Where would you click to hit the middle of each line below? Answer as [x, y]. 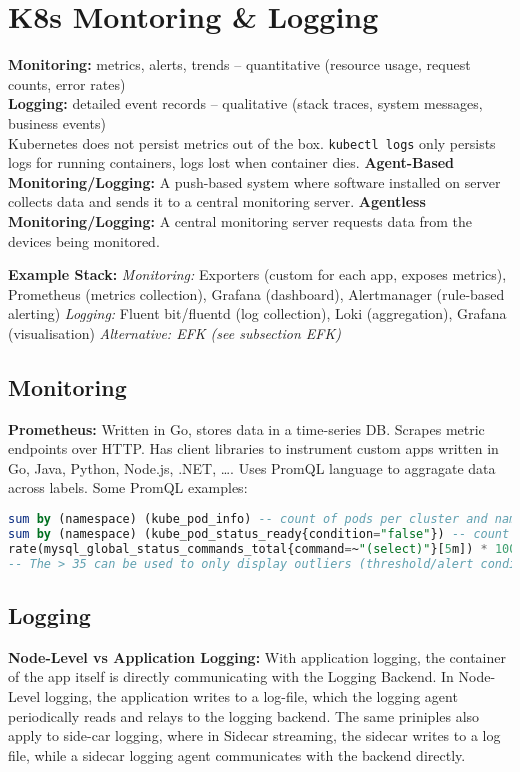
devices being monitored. [84, 240]
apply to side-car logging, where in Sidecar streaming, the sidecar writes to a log [254, 735]
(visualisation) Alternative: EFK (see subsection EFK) [174, 332]
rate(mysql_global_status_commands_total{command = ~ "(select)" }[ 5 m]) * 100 [262, 548]
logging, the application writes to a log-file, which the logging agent [251, 695]
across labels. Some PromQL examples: [128, 487]
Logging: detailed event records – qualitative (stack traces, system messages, [245, 103]
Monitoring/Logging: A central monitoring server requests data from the [240, 220]
